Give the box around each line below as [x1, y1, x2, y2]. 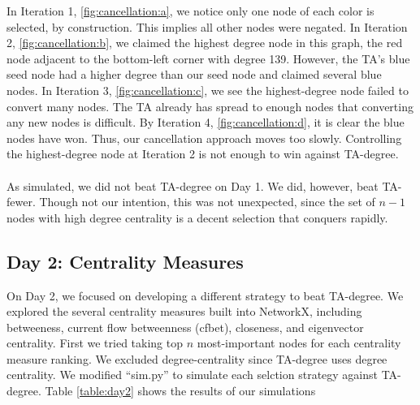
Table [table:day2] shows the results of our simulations [45, 382, 316, 399]
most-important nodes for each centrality [197, 334, 401, 351]
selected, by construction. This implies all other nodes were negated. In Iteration [6, 18, 408, 35]
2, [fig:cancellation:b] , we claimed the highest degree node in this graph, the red [6, 34, 403, 51]
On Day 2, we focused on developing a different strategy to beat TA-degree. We [6, 287, 404, 304]
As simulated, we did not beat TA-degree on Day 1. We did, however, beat [6, 177, 379, 194]
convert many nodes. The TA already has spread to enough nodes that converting [6, 97, 414, 114]
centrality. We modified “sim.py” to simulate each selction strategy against [6, 366, 378, 383]
